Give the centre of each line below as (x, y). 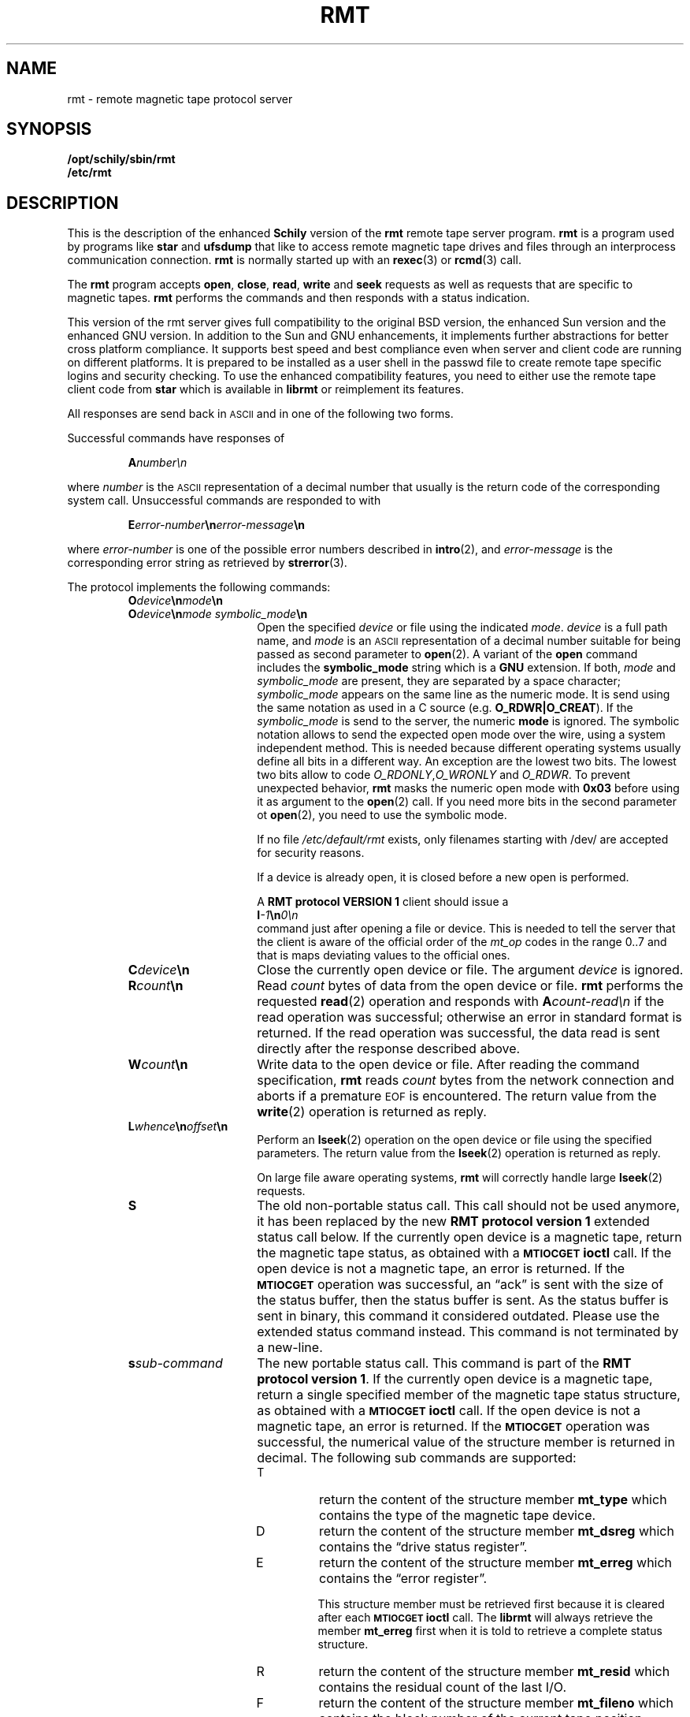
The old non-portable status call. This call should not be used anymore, (469, 1206)
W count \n (158, 1065)
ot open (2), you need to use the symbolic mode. (382, 815)
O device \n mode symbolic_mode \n (218, 614)
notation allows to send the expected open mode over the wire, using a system (461, 735)
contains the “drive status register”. (423, 1547)
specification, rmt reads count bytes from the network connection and (466, 1080)
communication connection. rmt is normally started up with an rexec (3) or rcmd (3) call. (294, 260)
